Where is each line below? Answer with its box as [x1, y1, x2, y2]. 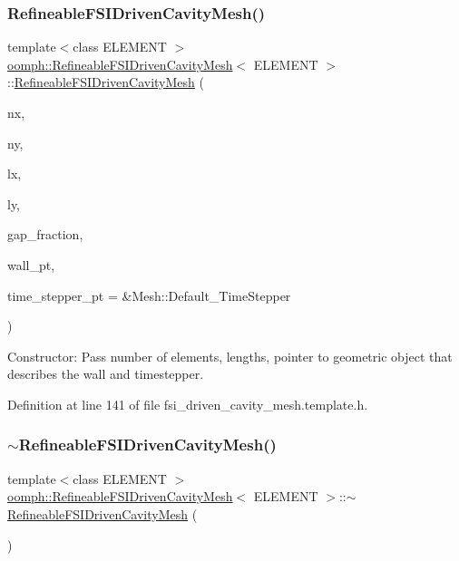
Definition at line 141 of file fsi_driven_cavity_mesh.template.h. [7, 394, 368, 413]
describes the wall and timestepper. [7, 364, 204, 383]
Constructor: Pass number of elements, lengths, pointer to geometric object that [7, 346, 453, 365]
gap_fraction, [7, 225, 83, 244]
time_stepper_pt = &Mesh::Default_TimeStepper [7, 285, 291, 305]
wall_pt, [7, 255, 55, 274]
